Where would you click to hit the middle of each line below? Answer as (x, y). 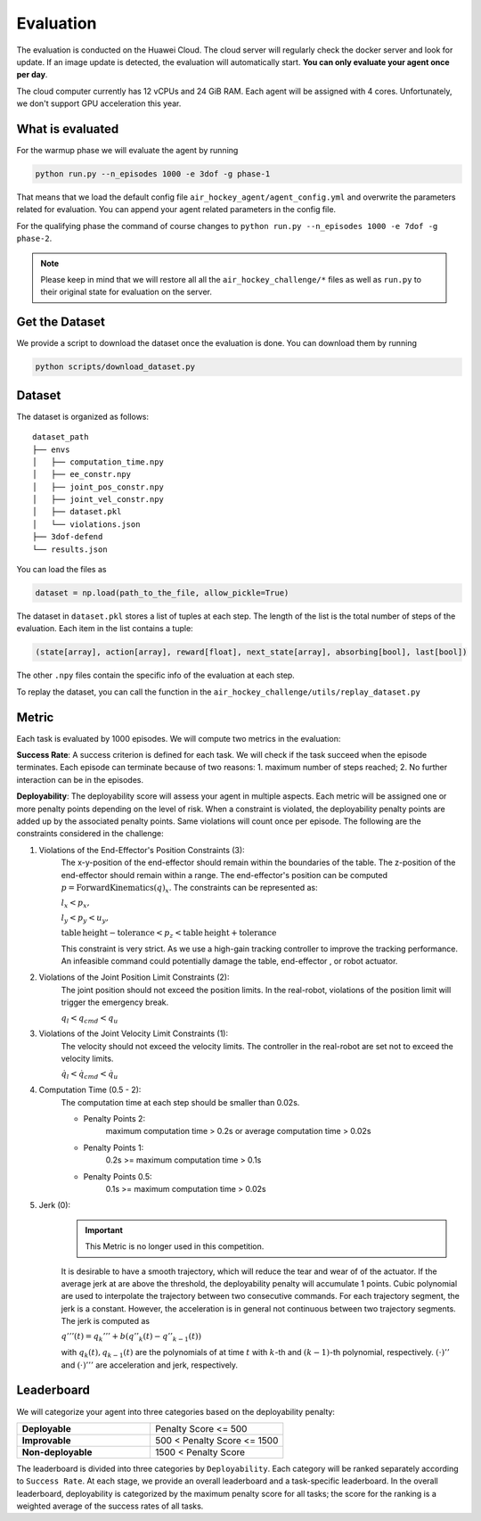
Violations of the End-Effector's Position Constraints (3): (142, 850)
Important (104, 1229)
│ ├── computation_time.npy (98, 462)
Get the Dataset (61, 322)
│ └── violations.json (86, 524)
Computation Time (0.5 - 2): (90, 1090)
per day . (32, 75)
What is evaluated (68, 129)
